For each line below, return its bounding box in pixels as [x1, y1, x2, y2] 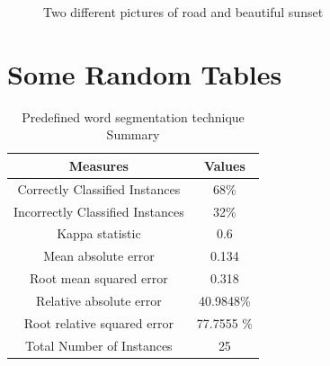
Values [203, 156, 245, 174]
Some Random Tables [7, 55, 282, 92]
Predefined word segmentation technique [22, 107, 245, 126]
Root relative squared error [23, 313, 174, 332]
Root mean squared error [30, 269, 168, 288]
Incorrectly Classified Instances [13, 201, 184, 220]
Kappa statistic [57, 224, 141, 243]
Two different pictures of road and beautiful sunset [43, 3, 324, 21]
